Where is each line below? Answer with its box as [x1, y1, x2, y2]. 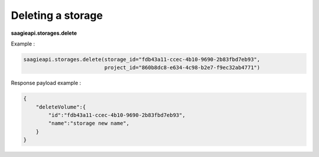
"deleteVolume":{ [35, 103, 86, 110]
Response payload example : [11, 80, 82, 87]
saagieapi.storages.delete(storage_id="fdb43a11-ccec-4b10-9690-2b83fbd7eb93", [23, 56, 261, 63]
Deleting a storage [11, 9, 103, 22]
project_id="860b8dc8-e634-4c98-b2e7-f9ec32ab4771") [104, 64, 261, 71]
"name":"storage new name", [48, 120, 130, 127]
